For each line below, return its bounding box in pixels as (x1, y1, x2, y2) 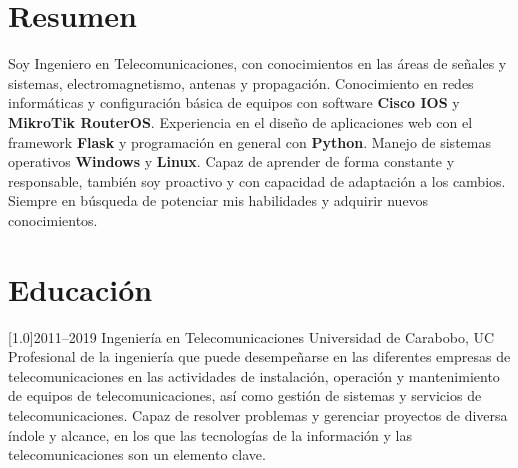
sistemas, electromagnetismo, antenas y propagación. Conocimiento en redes (8, 72, 474, 93)
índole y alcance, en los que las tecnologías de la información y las (8, 424, 412, 445)
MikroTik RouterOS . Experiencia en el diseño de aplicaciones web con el (8, 111, 473, 132)
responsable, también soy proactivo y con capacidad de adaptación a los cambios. (8, 170, 506, 191)
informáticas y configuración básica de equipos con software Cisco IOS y (8, 92, 460, 113)
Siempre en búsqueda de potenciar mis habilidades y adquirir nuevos (8, 190, 429, 211)
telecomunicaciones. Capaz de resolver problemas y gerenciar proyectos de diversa (8, 404, 508, 425)
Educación (8, 268, 153, 309)
